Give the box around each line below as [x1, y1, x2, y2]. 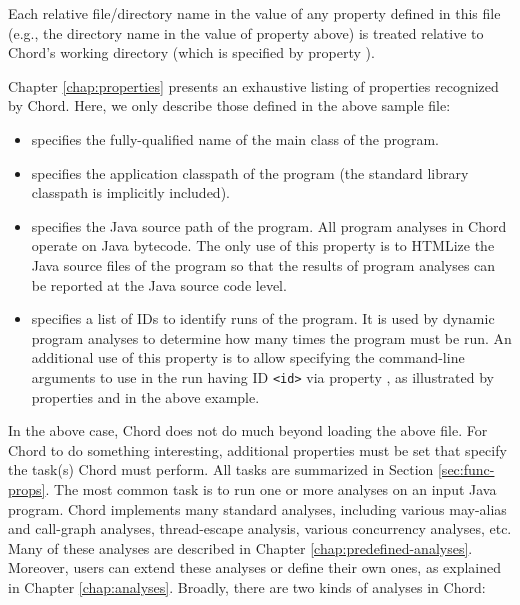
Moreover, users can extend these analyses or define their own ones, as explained [8, 557, 502, 578]
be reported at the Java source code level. [31, 274, 287, 295]
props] [8, 478, 46, 499]
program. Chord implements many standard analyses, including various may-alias [8, 498, 507, 519]
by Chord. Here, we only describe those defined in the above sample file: [8, 95, 451, 116]
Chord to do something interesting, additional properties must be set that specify [8, 439, 507, 460]
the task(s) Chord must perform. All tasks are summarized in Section [8, 459, 434, 480]
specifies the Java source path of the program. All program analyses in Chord [31, 215, 507, 236]
